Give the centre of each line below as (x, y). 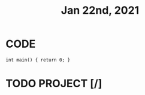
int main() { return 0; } (38, 60)
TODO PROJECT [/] (54, 84)
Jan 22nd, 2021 (100, 10)
